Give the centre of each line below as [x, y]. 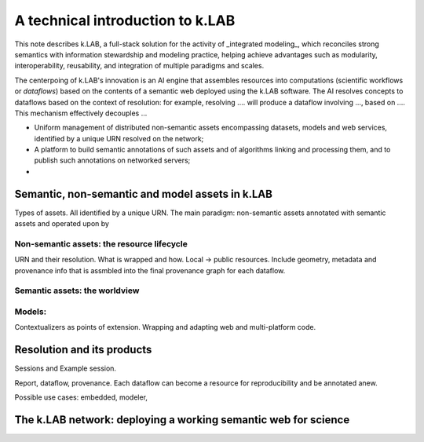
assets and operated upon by [62, 224]
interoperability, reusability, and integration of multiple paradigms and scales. [139, 66]
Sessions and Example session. [66, 368]
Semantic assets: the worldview [77, 290]
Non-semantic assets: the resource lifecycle [101, 243]
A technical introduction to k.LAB [125, 20]
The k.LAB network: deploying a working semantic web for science [182, 420]
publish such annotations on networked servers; [112, 160]
